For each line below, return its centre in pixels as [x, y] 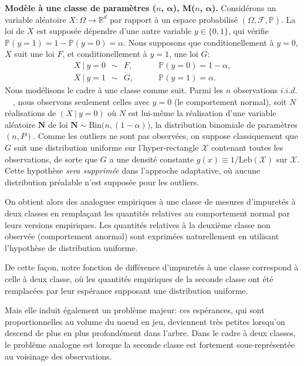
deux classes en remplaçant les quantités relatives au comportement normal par [147, 213]
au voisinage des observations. [58, 356]
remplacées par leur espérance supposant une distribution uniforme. [126, 290]
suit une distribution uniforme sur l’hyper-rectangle [106, 147]
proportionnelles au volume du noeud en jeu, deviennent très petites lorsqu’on [145, 321]
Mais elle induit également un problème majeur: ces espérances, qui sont [135, 310]
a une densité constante [152, 159]
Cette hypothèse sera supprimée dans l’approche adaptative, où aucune [133, 170]
